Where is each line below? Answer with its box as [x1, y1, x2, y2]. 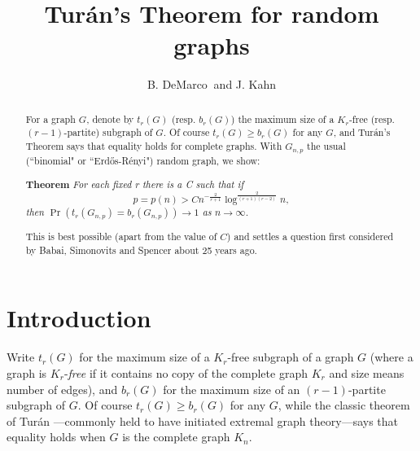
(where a [370, 348, 413, 366]
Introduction [7, 301, 151, 335]
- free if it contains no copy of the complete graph [63, 364, 308, 381]
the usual [307, 139, 346, 153]
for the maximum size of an [163, 380, 300, 397]
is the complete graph [122, 428, 230, 445]
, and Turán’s [333, 125, 391, 139]
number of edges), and [7, 380, 118, 397]
